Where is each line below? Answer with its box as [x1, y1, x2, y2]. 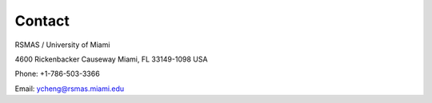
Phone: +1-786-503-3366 [14, 69, 100, 79]
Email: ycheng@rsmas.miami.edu [14, 84, 125, 93]
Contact [14, 12, 70, 30]
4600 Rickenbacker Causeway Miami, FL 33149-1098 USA [14, 54, 208, 64]
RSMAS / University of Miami [14, 40, 110, 50]
